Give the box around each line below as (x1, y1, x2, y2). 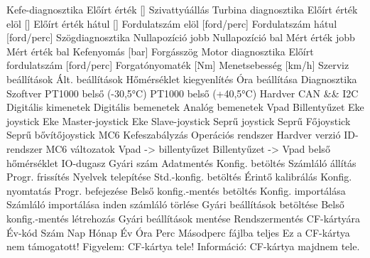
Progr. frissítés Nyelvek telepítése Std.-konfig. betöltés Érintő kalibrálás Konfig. (6, 169, 352, 184)
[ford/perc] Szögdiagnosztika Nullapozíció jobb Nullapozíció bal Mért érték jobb (6, 30, 355, 45)
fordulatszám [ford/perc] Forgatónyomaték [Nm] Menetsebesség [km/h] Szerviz (6, 58, 349, 72)
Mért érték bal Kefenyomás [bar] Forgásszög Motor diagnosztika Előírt (6, 43, 314, 58)
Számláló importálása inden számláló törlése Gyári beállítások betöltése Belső (6, 197, 344, 212)
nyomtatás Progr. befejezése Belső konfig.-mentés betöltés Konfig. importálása (6, 183, 346, 198)
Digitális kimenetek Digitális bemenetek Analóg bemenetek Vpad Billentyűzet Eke (6, 100, 364, 114)
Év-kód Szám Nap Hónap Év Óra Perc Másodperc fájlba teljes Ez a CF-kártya (6, 225, 350, 240)
